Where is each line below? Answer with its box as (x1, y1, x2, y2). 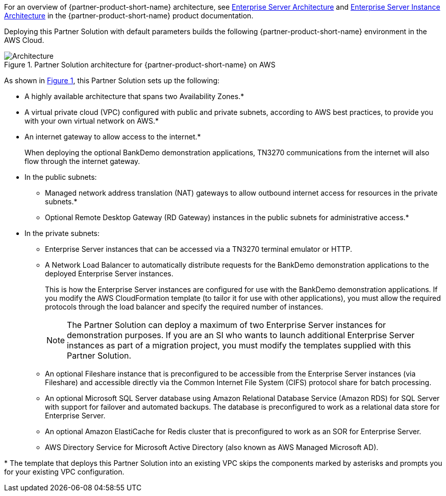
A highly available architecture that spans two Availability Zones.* (24, 92, 244, 101)
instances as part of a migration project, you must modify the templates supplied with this (67, 340, 411, 350)
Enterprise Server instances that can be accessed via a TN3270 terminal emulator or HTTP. (45, 245, 353, 253)
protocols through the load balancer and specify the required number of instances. (45, 302, 323, 311)
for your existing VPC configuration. (4, 467, 125, 476)
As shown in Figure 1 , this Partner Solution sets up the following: (4, 76, 219, 85)
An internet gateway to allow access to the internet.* (24, 132, 201, 141)
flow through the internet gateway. (24, 157, 140, 166)
